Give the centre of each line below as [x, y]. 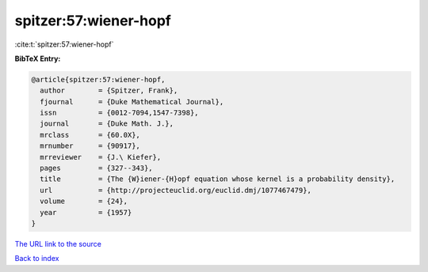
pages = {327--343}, [97, 168]
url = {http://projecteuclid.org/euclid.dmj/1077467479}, [176, 190]
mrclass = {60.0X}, [90, 135]
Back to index [37, 259]
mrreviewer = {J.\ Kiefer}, [101, 157]
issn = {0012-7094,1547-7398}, [119, 113]
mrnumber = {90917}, [90, 146]
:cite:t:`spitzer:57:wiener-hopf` [64, 44]
